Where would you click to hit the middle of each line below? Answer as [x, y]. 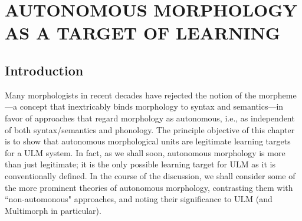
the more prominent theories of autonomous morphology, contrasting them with [149, 187]
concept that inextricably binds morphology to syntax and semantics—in [152, 106]
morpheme [278, 95]
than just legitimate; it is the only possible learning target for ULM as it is [140, 164]
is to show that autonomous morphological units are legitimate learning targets [148, 141]
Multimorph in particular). [53, 210]
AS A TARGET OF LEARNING [143, 33]
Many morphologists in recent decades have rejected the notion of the [131, 95]
